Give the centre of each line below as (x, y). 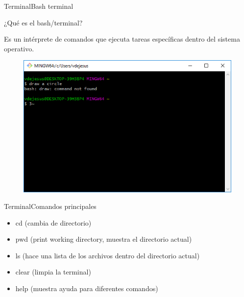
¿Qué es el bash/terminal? (43, 22)
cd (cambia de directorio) (53, 222)
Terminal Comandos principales (50, 206)
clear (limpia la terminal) (53, 272)
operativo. (19, 48)
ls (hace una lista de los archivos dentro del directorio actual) (108, 255)
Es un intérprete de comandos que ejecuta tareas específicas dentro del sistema (122, 39)
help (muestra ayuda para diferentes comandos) (87, 288)
